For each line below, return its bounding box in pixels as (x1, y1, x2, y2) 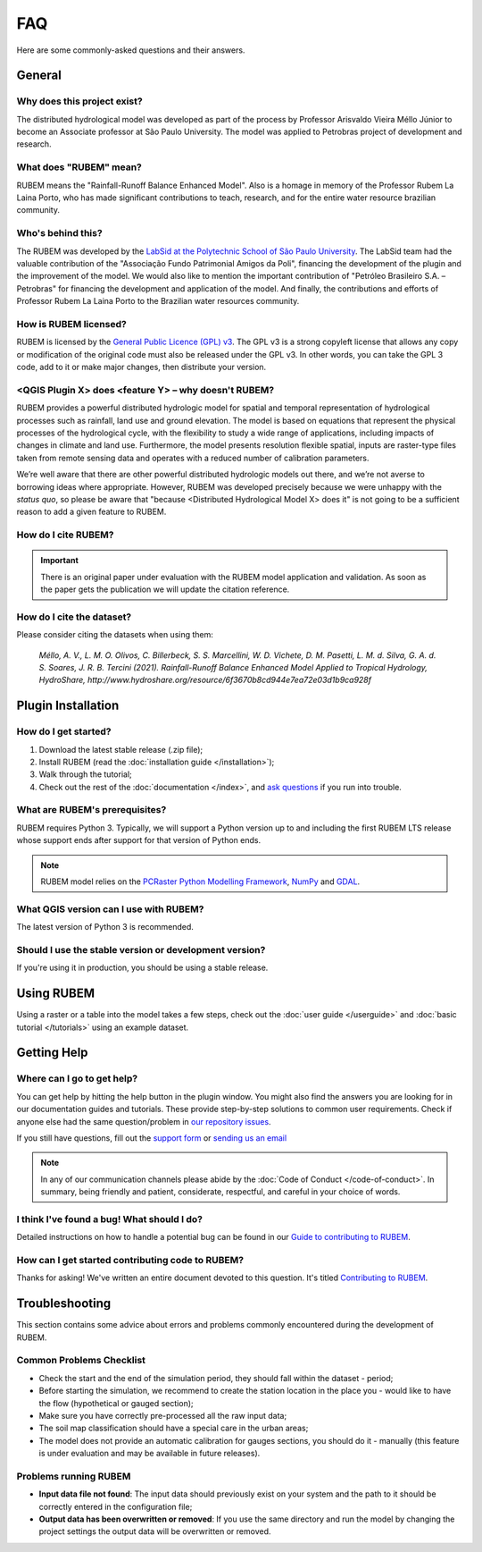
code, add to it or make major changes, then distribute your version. (16, 362, 267, 373)
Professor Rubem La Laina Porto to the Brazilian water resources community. (16, 296, 300, 307)
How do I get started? (16, 725, 112, 738)
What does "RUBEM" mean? (16, 161, 142, 173)
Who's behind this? (16, 227, 103, 240)
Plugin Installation (16, 698, 120, 713)
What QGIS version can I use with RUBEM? (16, 903, 204, 915)
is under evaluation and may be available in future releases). (38, 1448, 261, 1459)
